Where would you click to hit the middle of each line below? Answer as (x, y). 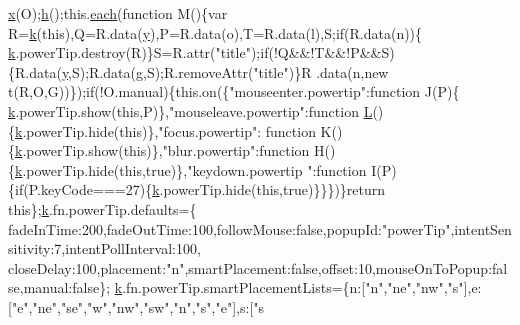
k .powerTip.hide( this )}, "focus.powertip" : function (165, 130)
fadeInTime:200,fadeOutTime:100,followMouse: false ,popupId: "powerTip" (229, 228)
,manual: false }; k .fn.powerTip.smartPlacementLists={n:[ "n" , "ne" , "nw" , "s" (241, 287)
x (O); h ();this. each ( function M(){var (118, 13)
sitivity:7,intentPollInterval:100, (104, 248)
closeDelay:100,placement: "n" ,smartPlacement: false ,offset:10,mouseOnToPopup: (250, 267)
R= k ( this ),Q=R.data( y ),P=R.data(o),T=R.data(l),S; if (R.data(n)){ (215, 32)
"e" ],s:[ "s (240, 306)
